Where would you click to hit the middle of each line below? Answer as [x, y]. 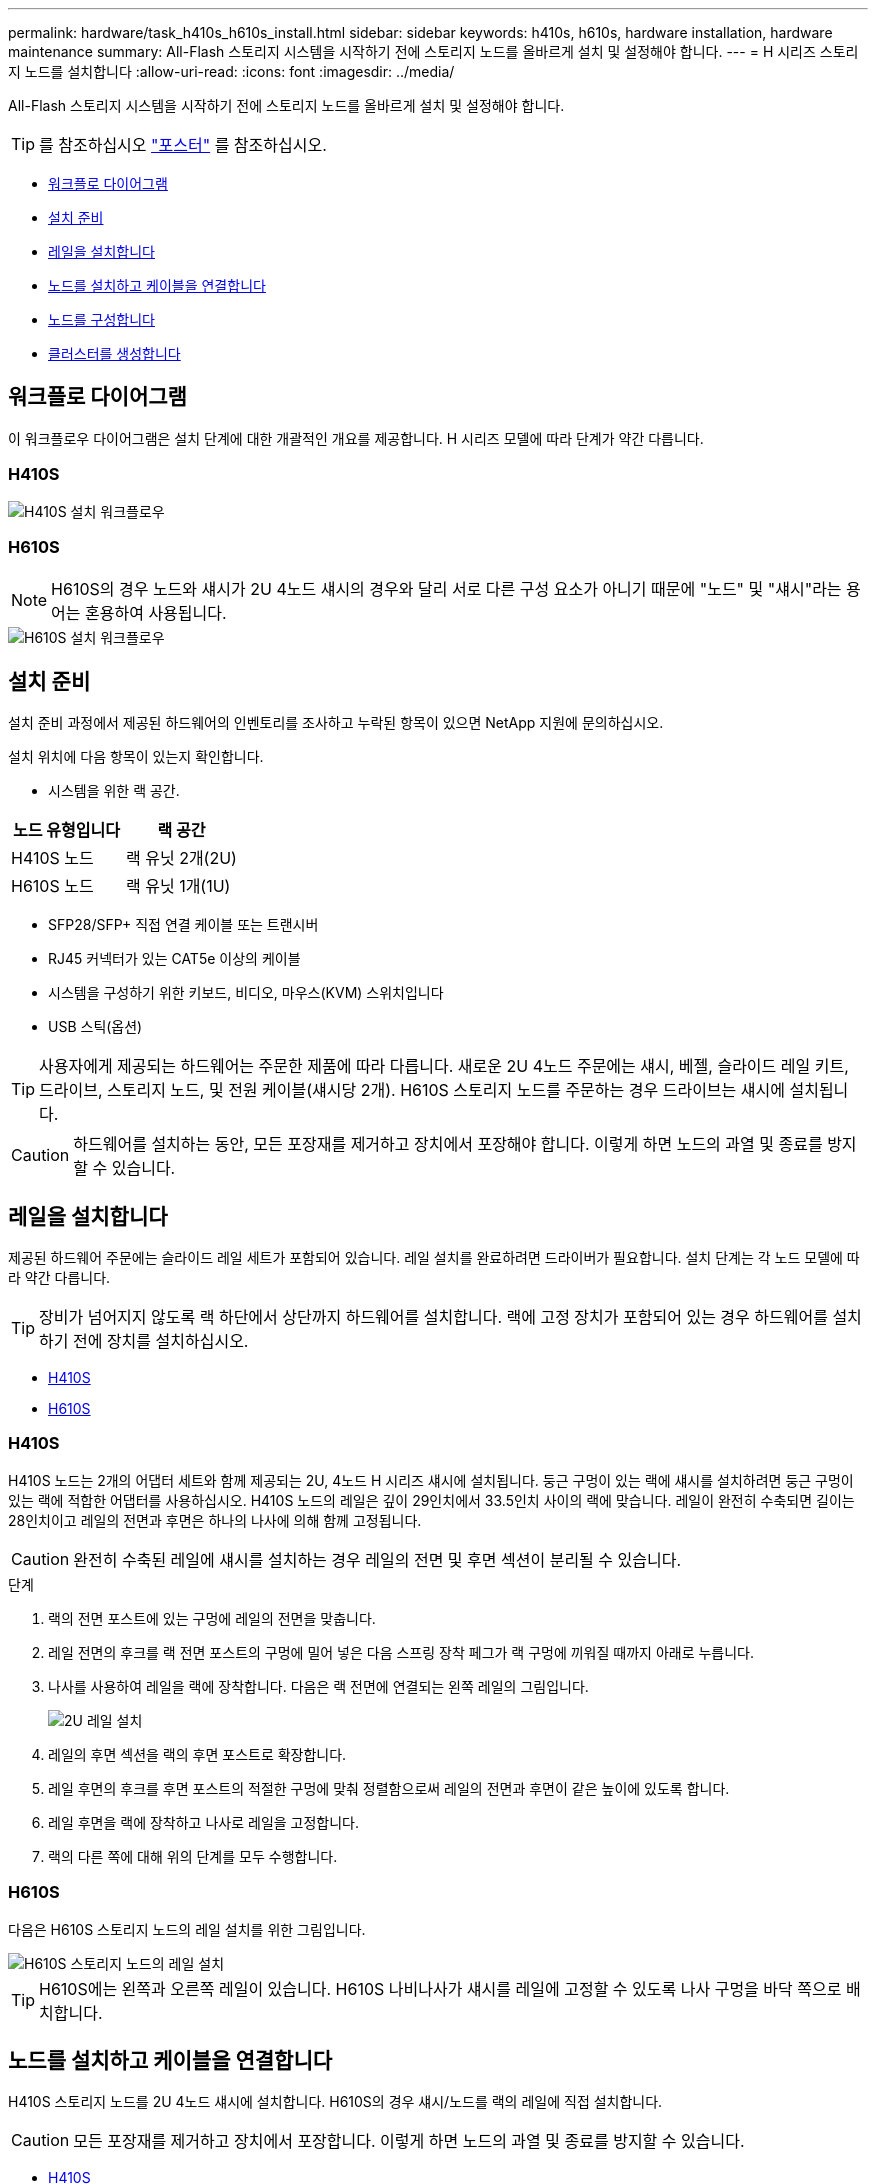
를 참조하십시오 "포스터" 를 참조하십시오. [183, 145]
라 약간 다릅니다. [59, 1278]
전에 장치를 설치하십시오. [160, 1341]
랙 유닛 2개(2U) [181, 858]
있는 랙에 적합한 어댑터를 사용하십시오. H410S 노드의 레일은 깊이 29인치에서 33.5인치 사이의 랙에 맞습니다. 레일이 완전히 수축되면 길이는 [431, 1500]
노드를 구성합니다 [101, 319]
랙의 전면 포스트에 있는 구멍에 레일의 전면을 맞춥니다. [212, 1618]
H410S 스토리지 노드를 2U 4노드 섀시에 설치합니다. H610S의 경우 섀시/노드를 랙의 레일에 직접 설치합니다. [335, 2102]
